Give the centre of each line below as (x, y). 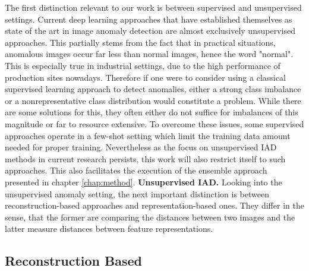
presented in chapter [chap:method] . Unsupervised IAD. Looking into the (144, 182)
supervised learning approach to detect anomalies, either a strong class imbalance (153, 89)
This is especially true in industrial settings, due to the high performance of (143, 65)
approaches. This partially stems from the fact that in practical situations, (140, 42)
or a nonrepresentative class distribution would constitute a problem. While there (153, 100)
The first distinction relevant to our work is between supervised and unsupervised (153, 7)
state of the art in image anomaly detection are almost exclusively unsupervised (150, 31)
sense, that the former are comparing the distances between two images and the (150, 217)
